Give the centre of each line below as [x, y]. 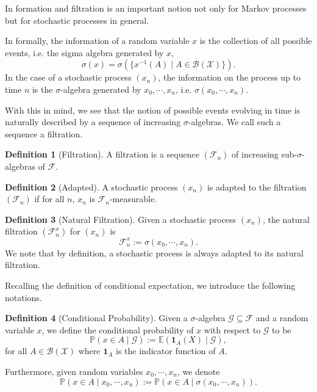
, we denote [198, 371]
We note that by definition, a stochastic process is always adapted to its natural [154, 252]
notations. [23, 297]
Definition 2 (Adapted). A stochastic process [91, 187]
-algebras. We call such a [234, 122]
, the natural [286, 219]
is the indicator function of [166, 351]
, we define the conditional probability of [118, 329]
